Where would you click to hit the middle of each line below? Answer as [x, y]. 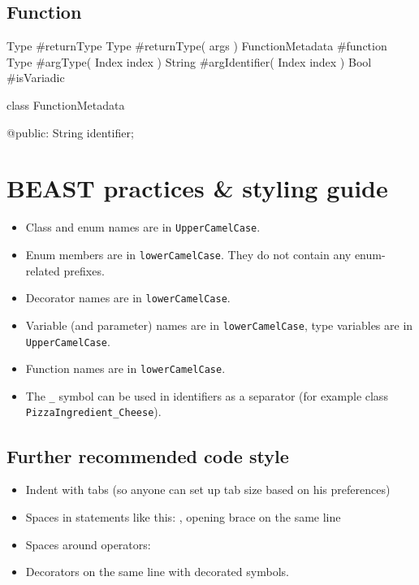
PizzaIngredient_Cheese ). [93, 412]
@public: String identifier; [70, 132]
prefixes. [84, 270]
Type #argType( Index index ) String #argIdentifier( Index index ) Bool [189, 61]
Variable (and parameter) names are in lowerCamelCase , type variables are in [219, 325]
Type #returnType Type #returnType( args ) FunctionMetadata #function [197, 46]
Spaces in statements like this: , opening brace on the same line [183, 516]
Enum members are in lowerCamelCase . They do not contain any [188, 254]
